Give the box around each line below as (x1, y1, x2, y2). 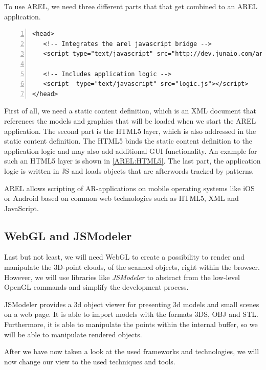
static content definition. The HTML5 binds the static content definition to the (4, 135, 252, 146)
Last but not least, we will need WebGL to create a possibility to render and (4, 251, 245, 262)
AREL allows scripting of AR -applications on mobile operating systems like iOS (4, 182, 255, 193)
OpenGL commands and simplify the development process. (4, 282, 189, 292)
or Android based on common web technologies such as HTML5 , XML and (4, 193, 239, 203)
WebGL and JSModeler (4, 227, 132, 243)
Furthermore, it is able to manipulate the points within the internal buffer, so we (4, 319, 258, 330)
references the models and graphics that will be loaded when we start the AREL (4, 115, 256, 126)
